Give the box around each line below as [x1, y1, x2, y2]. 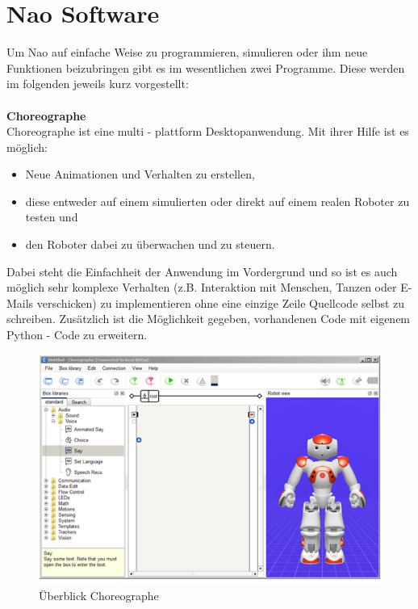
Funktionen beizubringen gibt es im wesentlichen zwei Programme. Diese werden [6, 59, 405, 76]
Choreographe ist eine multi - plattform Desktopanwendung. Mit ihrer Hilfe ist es [6, 123, 409, 140]
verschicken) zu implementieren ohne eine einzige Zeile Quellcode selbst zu [36, 294, 405, 311]
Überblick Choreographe [39, 587, 159, 604]
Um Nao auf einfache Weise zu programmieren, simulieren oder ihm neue [6, 44, 368, 61]
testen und [25, 208, 78, 225]
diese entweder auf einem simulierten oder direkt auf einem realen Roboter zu [25, 192, 410, 209]
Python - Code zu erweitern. [6, 326, 148, 343]
